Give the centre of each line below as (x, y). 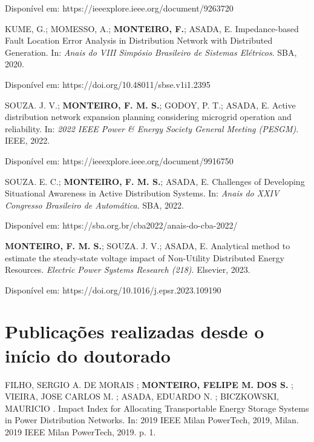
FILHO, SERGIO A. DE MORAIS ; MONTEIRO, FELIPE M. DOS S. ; (149, 384)
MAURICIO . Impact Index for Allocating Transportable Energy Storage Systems (157, 408)
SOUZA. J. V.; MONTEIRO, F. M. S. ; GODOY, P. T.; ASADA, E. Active (150, 105)
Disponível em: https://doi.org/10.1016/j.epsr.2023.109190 (113, 290)
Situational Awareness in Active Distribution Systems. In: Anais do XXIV (142, 193)
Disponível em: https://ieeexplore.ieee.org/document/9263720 (119, 8)
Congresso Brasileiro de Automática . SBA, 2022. (94, 205)
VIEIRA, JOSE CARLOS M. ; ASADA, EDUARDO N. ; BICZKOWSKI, (142, 396)
